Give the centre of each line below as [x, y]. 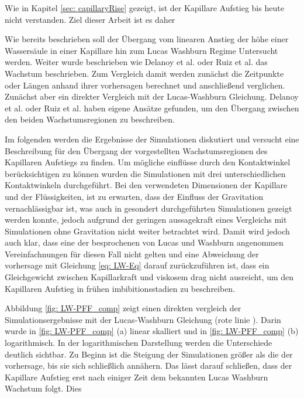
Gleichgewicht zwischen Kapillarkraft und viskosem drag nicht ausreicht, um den [149, 277]
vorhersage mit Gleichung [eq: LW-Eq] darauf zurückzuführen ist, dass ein [137, 265]
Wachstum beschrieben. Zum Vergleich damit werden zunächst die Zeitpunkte [144, 73]
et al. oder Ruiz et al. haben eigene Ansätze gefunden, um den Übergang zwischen [152, 108]
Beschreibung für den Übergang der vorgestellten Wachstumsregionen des [136, 150]
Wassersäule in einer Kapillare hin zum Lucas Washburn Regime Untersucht [141, 50]
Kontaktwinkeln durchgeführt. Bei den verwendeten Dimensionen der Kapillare [146, 185]
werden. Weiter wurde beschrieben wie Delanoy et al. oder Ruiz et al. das [136, 62]
